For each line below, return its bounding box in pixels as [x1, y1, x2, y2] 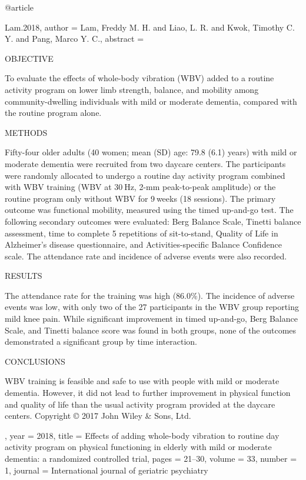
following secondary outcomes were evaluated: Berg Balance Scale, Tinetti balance [5, 215, 301, 227]
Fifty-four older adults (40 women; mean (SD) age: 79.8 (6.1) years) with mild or [5, 146, 297, 158]
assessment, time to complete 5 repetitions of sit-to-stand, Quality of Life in [5, 226, 278, 239]
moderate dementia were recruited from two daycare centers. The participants [5, 157, 286, 169]
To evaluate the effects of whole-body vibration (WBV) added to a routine [5, 72, 274, 84]
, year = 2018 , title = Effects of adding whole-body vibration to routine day [5, 429, 280, 441]
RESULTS [5, 269, 42, 282]
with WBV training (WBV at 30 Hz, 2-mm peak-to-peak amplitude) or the [5, 181, 276, 193]
